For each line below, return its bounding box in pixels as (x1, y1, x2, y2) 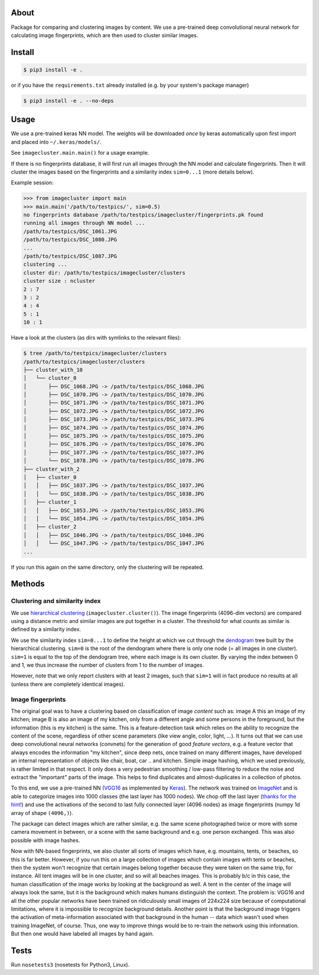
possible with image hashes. (11, 836, 80, 844)
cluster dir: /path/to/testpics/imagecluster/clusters (23, 269, 185, 276)
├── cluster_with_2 (23, 465, 80, 472)
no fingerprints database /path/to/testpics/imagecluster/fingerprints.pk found (23, 211, 263, 219)
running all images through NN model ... (23, 220, 145, 227)
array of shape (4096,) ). (11, 809, 73, 816)
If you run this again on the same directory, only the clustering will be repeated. (11, 563, 204, 570)
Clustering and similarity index (11, 597, 101, 605)
